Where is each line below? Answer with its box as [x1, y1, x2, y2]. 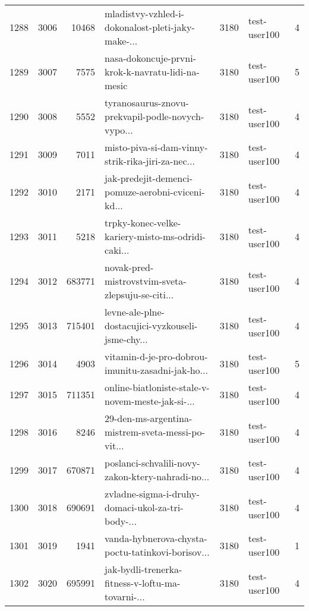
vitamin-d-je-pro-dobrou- [105, 349, 208, 363]
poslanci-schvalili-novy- [105, 456, 200, 470]
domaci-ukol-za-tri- [105, 500, 184, 514]
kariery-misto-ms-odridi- [105, 229, 206, 243]
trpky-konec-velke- [105, 216, 181, 229]
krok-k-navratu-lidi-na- [105, 65, 200, 78]
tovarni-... [105, 590, 145, 603]
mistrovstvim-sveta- [105, 274, 187, 288]
